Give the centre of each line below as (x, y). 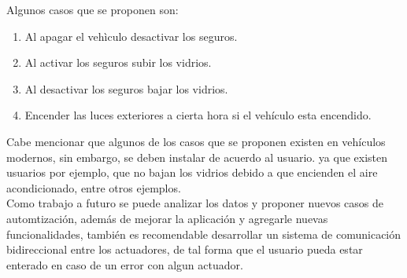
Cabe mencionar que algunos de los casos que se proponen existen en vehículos (196, 141)
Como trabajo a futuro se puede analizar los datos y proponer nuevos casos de (195, 203)
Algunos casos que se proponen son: (92, 9)
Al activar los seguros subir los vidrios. (118, 62)
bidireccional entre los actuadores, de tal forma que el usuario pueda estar (185, 249)
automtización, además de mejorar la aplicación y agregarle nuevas (167, 218)
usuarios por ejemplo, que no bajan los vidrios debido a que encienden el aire (192, 172)
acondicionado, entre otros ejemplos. (94, 187)
